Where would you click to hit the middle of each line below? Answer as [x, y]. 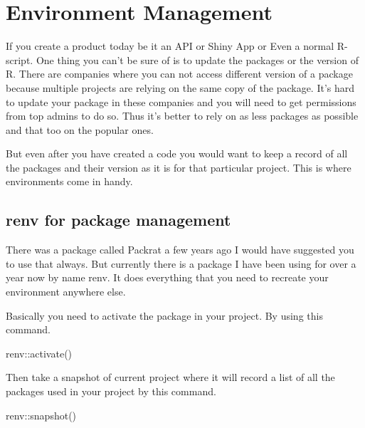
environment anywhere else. [66, 292]
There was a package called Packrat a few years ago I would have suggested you [180, 250]
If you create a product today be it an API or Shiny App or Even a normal [170, 46]
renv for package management [118, 220]
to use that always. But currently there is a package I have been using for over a [181, 263]
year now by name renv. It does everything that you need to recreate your [167, 277]
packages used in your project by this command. [111, 391]
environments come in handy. [69, 181]
